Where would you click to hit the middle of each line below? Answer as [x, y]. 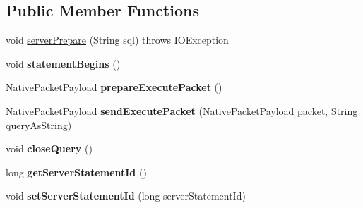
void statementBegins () [63, 63]
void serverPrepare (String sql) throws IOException [117, 40]
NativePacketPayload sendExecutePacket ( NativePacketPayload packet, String [182, 110]
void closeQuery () [49, 148]
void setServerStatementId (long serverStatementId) [126, 196]
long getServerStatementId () [76, 172]
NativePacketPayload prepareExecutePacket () [114, 87]
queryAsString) [39, 124]
